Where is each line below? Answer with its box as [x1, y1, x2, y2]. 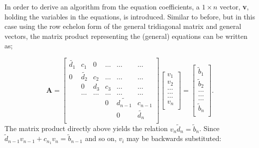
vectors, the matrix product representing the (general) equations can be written [4, 30, 248, 41]
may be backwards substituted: [127, 133, 222, 144]
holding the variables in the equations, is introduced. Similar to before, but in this [4, 11, 255, 21]
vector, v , [220, 1, 249, 11]
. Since [199, 123, 220, 134]
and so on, [85, 133, 117, 144]
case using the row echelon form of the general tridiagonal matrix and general [4, 21, 242, 31]
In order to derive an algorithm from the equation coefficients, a [4, 1, 200, 11]
